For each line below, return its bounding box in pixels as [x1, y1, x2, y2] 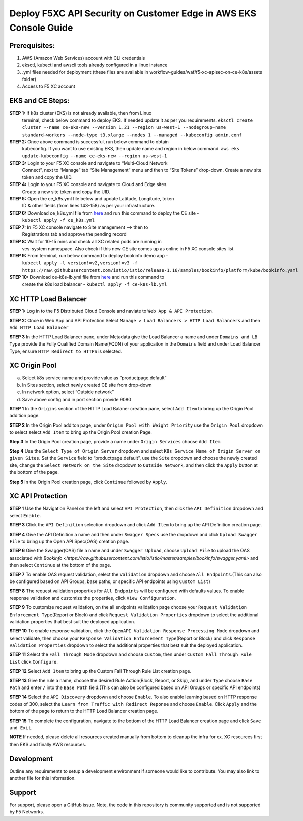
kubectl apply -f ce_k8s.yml [22, 217, 95, 223]
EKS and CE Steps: [9, 97, 70, 105]
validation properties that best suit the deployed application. [9, 618, 136, 624]
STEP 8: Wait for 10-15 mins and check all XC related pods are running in [9, 239, 162, 245]
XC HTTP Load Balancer [9, 295, 87, 303]
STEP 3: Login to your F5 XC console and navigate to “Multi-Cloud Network [9, 160, 168, 166]
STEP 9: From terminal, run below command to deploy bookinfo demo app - [9, 253, 168, 259]
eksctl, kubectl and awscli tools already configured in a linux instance [22, 62, 168, 68]
